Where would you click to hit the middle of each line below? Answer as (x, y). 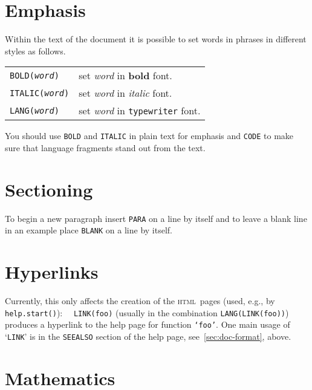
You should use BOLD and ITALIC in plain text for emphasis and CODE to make (149, 136)
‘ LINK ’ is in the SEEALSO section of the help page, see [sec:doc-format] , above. (148, 336)
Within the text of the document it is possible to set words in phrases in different (156, 39)
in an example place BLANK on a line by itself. (89, 230)
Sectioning (49, 189)
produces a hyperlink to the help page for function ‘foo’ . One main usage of (148, 324)
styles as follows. (35, 50)
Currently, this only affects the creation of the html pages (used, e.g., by (140, 301)
